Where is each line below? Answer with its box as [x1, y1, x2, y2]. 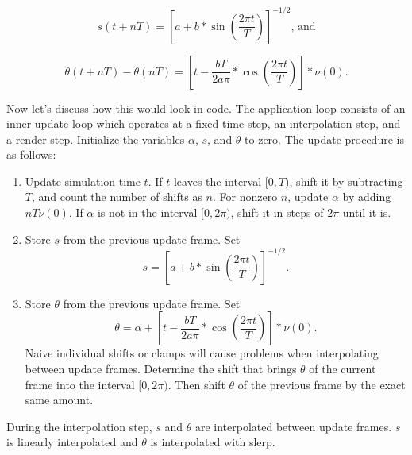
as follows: [6, 146, 56, 163]
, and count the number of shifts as [31, 188, 202, 205]
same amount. [25, 391, 94, 408]
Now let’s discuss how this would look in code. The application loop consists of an [6, 99, 406, 116]
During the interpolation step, [6, 418, 152, 434]
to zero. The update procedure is [245, 130, 404, 147]
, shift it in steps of [230, 204, 324, 221]
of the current [309, 360, 376, 376]
